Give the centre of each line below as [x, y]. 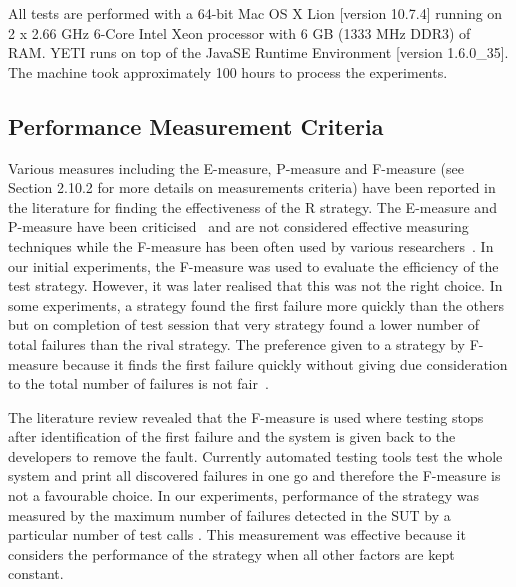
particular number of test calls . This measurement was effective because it [237, 534]
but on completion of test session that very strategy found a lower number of [244, 324]
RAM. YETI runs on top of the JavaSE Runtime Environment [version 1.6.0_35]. [258, 52]
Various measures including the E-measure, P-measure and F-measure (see [236, 167]
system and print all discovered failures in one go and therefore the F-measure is [254, 475]
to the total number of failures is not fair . [138, 383]
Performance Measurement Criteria [196, 125]
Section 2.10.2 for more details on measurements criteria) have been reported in [252, 187]
